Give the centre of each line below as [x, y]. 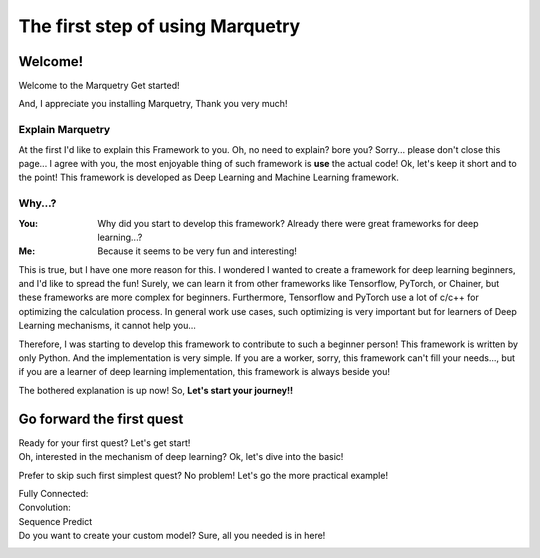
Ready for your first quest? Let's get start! [104, 442]
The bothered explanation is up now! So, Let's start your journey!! [156, 390]
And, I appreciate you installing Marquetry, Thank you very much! [153, 104]
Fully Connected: [53, 493]
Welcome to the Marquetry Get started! [99, 86]
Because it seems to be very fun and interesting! [197, 251]
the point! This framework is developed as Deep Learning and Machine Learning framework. [208, 177]
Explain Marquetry [64, 130]
